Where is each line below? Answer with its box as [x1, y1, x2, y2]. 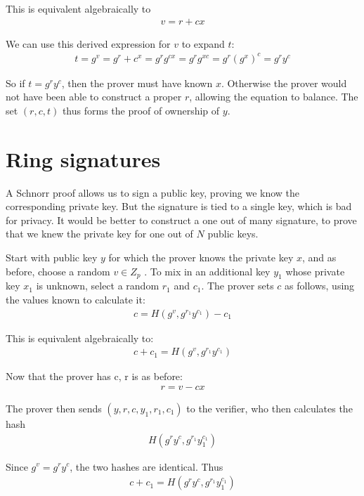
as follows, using [285, 278, 355, 293]
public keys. [207, 226, 259, 241]
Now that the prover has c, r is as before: [6, 369, 183, 384]
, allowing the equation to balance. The [189, 89, 358, 104]
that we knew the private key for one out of [6, 226, 193, 241]
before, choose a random [6, 263, 110, 278]
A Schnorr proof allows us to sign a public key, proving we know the [6, 185, 300, 200]
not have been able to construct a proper [6, 89, 182, 104]
